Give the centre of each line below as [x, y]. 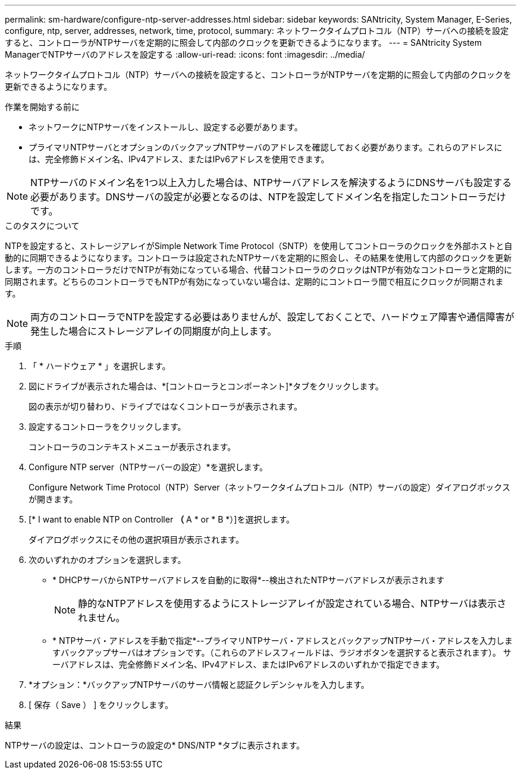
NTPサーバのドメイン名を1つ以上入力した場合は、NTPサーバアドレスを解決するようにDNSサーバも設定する [271, 183]
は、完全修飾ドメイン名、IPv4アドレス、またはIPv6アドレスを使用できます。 [179, 159]
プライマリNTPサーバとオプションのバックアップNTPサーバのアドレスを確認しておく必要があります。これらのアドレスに [266, 147]
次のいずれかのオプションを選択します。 [107, 560]
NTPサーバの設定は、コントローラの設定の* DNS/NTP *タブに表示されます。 [155, 745]
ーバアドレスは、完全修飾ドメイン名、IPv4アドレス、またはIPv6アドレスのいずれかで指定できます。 [249, 664]
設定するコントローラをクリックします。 [107, 427]
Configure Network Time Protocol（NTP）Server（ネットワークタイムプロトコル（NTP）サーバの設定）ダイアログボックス [269, 487]
